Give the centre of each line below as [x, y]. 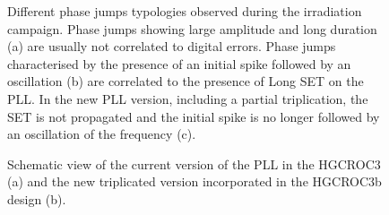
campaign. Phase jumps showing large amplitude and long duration [192, 28]
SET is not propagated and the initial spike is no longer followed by [194, 116]
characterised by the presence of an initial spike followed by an [179, 63]
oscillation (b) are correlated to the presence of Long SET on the [186, 81]
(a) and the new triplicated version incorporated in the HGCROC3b [194, 181]
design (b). [37, 198]
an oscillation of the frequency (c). [102, 134]
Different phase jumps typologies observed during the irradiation [185, 11]
